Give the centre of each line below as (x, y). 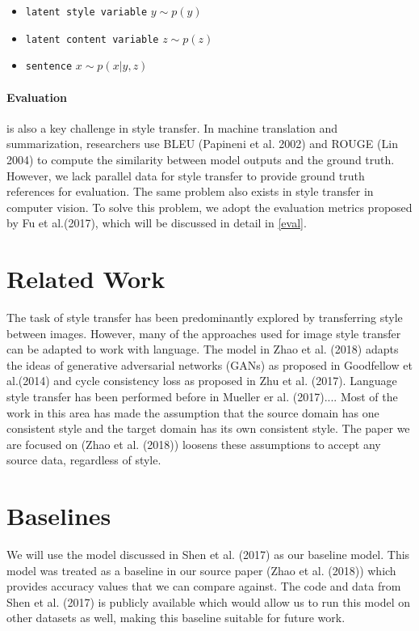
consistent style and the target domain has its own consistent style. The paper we (208, 428)
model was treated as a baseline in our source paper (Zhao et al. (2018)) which (201, 570)
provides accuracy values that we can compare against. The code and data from (204, 586)
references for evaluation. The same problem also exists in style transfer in (190, 191)
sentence (49, 67)
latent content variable (92, 39)
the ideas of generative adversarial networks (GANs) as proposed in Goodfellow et (209, 364)
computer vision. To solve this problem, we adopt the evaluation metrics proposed (209, 207)
